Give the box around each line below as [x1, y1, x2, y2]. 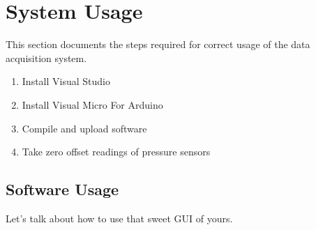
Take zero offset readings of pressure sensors [22, 144, 211, 159]
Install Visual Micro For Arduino [22, 97, 163, 112]
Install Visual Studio [22, 74, 110, 89]
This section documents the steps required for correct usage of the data [6, 37, 310, 52]
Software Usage [6, 178, 119, 200]
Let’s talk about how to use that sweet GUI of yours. [6, 210, 233, 225]
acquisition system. [6, 50, 87, 65]
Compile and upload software [22, 121, 147, 135]
